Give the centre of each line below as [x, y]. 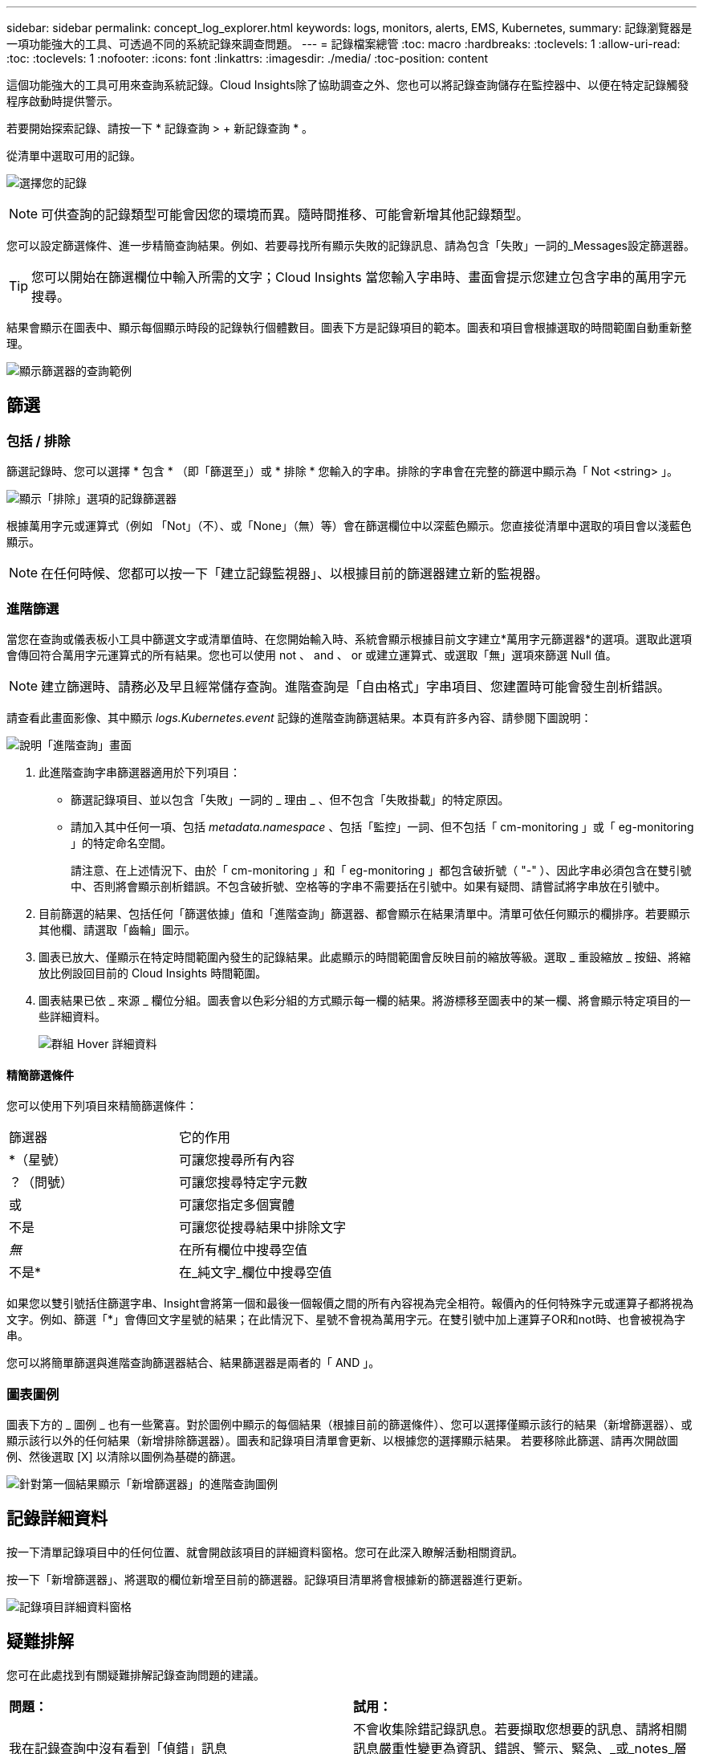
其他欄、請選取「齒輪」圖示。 [117, 929]
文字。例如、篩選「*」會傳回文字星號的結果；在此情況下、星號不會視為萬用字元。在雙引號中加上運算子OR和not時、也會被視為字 [346, 1320]
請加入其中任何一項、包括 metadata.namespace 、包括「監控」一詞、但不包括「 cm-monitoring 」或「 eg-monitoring [382, 826]
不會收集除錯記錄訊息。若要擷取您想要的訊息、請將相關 [520, 1729]
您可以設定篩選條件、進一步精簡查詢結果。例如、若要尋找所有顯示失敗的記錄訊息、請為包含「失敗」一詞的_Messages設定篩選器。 [351, 245]
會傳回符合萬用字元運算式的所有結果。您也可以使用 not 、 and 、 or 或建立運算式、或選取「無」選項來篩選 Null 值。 [312, 655]
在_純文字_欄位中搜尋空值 [256, 1273]
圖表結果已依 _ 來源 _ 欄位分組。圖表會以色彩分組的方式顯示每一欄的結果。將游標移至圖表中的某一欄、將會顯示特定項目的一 [365, 1000]
